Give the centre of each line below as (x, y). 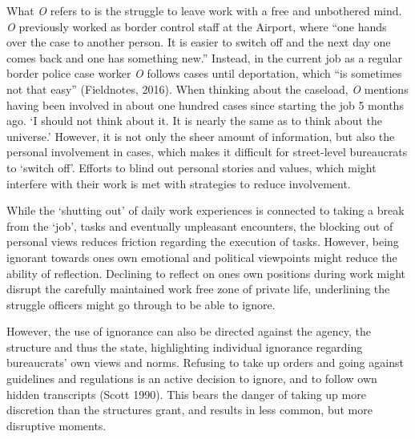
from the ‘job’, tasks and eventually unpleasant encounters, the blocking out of (200, 226)
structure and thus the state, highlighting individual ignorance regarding (185, 346)
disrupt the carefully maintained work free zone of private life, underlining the (198, 289)
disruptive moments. (56, 425)
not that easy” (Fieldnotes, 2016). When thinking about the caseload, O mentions (207, 89)
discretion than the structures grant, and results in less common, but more (189, 410)
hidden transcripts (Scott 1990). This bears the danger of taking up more (186, 394)
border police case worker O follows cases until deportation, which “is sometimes (204, 73)
